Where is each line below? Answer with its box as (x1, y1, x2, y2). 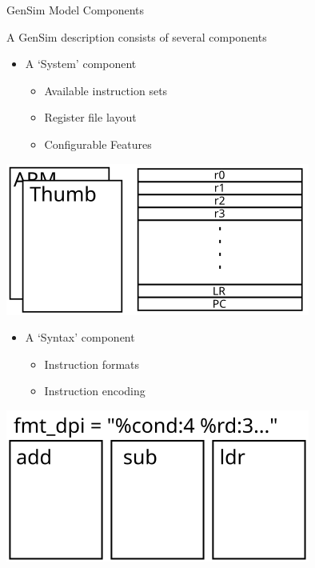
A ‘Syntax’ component (25, 329, 135, 346)
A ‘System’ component (25, 55, 137, 72)
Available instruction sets (44, 82, 168, 98)
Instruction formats (44, 355, 140, 372)
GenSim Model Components (6, 2, 145, 18)
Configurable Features (44, 135, 152, 152)
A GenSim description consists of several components (6, 28, 267, 45)
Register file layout (44, 109, 137, 126)
